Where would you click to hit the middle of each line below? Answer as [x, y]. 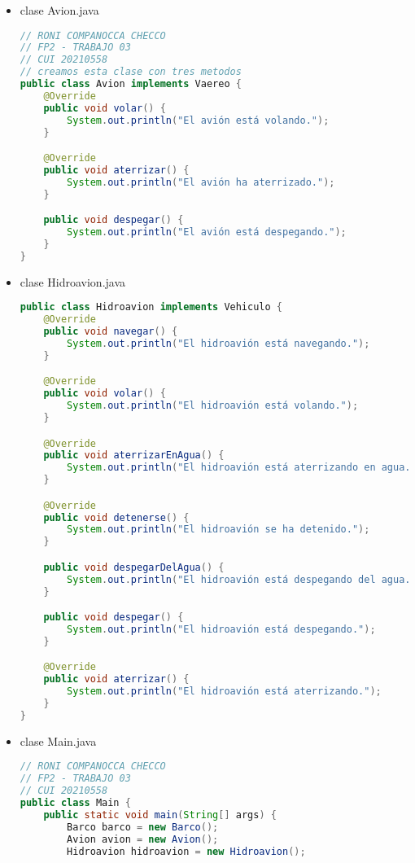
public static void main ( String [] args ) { [160, 815]
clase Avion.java [59, 10]
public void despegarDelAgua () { [134, 567]
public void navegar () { [111, 332]
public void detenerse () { [116, 517]
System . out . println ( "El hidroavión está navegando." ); [218, 344]
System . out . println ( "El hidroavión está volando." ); [213, 406]
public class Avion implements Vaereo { [131, 84]
